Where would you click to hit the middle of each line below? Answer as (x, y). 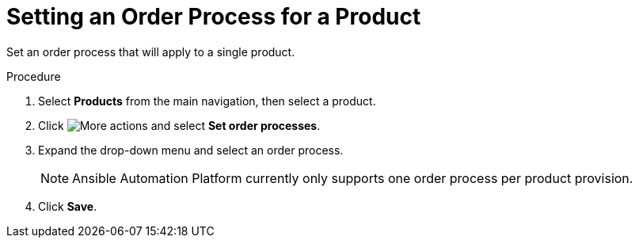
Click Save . (68, 206)
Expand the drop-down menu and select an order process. (191, 150)
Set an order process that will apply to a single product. (151, 51)
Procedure (34, 76)
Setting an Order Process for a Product (214, 17)
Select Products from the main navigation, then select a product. (207, 101)
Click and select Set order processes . (179, 125)
